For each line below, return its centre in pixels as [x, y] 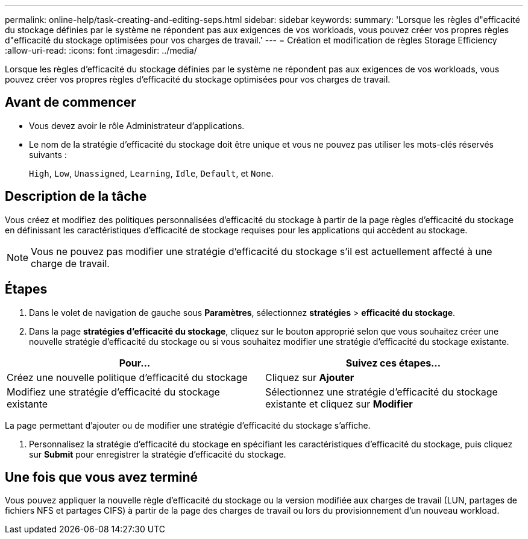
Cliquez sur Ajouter [310, 377]
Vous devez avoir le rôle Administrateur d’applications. [137, 125]
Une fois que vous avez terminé [102, 477]
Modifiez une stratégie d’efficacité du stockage [113, 392]
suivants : [48, 154]
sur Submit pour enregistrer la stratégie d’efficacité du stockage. [158, 454]
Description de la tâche [76, 197]
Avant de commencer [71, 102]
